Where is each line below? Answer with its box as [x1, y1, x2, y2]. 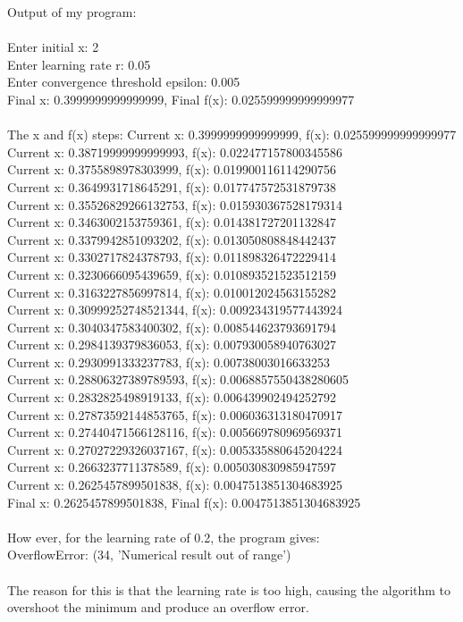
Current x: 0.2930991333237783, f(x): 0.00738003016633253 [7, 352, 330, 371]
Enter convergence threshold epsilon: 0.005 [7, 72, 240, 91]
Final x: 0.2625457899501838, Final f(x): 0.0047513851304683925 [7, 492, 361, 511]
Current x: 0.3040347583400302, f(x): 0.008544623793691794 [7, 317, 336, 336]
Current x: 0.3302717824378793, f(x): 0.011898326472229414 [7, 248, 336, 266]
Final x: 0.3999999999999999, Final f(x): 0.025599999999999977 [7, 89, 355, 108]
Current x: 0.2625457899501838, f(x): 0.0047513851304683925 [7, 475, 342, 494]
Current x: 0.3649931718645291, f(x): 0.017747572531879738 [7, 177, 336, 196]
